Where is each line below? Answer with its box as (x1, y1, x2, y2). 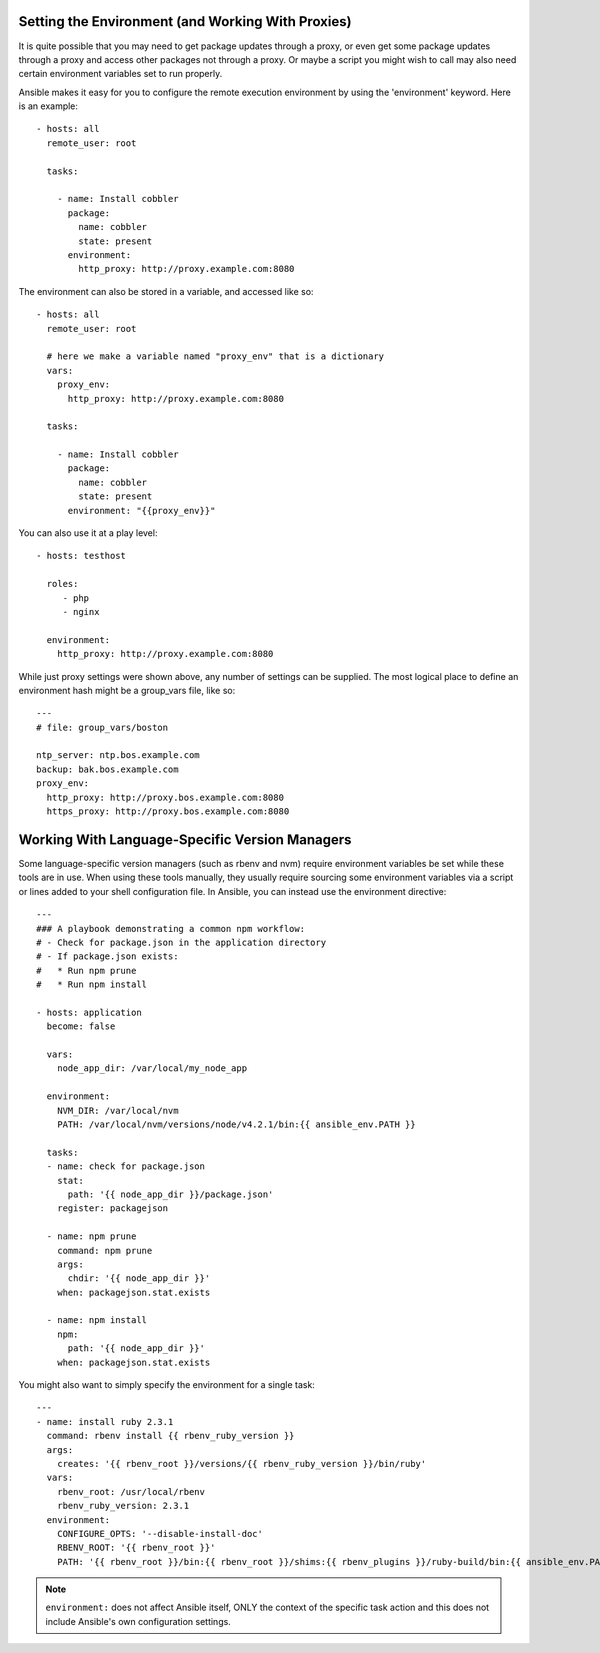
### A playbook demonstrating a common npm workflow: (36, 923, 305, 934)
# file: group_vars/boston (36, 721, 169, 733)
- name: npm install (46, 1315, 148, 1326)
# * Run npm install (36, 979, 148, 990)
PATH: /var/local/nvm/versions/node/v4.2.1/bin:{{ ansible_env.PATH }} (56, 1118, 416, 1130)
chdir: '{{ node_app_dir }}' (67, 1273, 211, 1284)
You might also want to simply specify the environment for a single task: (18, 1379, 315, 1391)
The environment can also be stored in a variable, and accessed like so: (18, 285, 314, 297)
